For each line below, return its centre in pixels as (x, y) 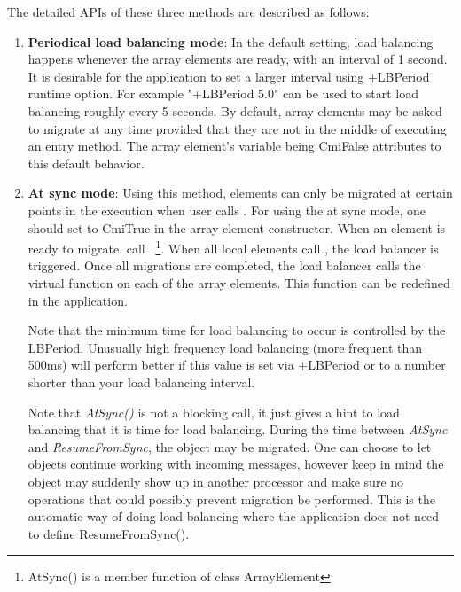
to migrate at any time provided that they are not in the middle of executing (237, 128)
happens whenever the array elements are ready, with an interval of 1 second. (238, 59)
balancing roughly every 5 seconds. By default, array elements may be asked (235, 110)
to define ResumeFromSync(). (109, 533)
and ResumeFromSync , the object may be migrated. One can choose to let (230, 446)
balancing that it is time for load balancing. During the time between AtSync (238, 429)
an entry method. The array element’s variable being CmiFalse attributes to (234, 146)
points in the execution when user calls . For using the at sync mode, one (227, 210)
